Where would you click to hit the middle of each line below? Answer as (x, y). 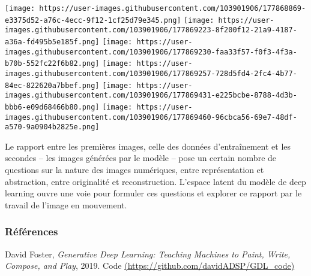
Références (32, 231)
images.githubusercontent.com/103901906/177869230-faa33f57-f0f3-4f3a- (151, 52)
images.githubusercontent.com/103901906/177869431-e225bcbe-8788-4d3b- (151, 95)
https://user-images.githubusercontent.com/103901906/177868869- (173, 8)
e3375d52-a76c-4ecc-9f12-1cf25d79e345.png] (93, 20)
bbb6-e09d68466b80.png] (52, 107)
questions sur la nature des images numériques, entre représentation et (134, 170)
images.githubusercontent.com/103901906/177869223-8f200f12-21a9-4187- (151, 30)
